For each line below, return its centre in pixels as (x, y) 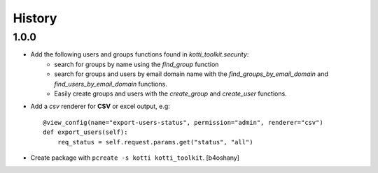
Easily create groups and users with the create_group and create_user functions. (170, 93)
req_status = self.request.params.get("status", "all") (155, 142)
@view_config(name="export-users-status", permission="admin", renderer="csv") (183, 122)
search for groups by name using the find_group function (136, 64)
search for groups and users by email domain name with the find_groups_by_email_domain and (191, 74)
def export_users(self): (85, 132)
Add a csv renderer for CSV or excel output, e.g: (100, 106)
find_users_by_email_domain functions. (111, 84)
